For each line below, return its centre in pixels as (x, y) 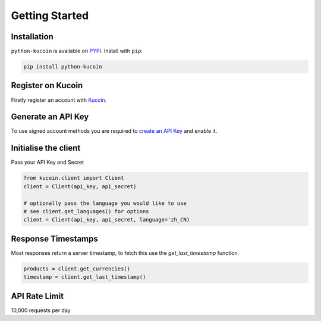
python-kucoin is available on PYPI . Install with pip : (77, 51)
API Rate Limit (37, 296)
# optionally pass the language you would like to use (105, 203)
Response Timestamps (54, 239)
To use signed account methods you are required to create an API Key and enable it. (114, 131)
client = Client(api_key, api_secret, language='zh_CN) (107, 220)
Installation (32, 37)
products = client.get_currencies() (77, 269)
